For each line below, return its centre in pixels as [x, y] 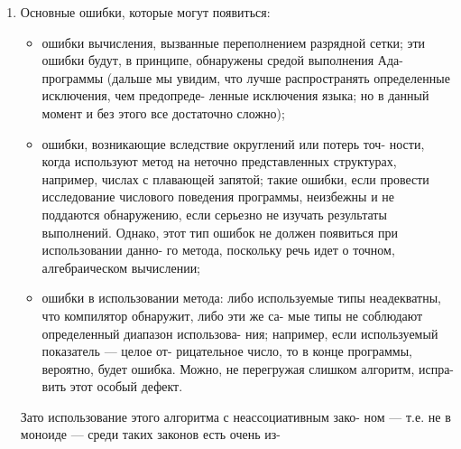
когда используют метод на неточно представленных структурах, [219, 161]
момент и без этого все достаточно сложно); [163, 112]
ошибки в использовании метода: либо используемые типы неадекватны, [241, 298]
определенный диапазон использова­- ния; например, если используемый [240, 333]
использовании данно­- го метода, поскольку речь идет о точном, [218, 250]
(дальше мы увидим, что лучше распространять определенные [278, 77]
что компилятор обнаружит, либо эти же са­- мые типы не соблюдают [232, 315]
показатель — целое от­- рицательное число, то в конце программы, [227, 351]
